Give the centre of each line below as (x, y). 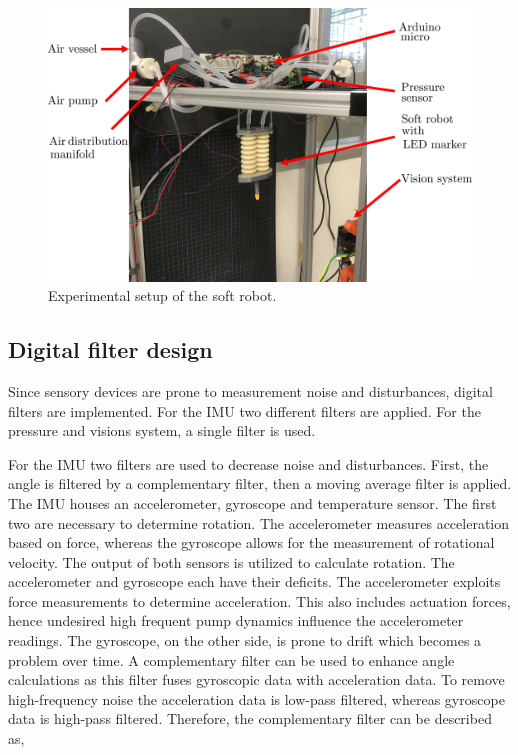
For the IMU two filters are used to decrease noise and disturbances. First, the (248, 463)
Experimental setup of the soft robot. (162, 295)
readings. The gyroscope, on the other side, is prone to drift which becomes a (245, 640)
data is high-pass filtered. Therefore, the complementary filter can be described (250, 718)
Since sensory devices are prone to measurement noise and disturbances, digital (250, 390)
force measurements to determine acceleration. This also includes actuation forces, (259, 600)
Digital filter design (110, 349)
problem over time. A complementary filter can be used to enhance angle (231, 659)
